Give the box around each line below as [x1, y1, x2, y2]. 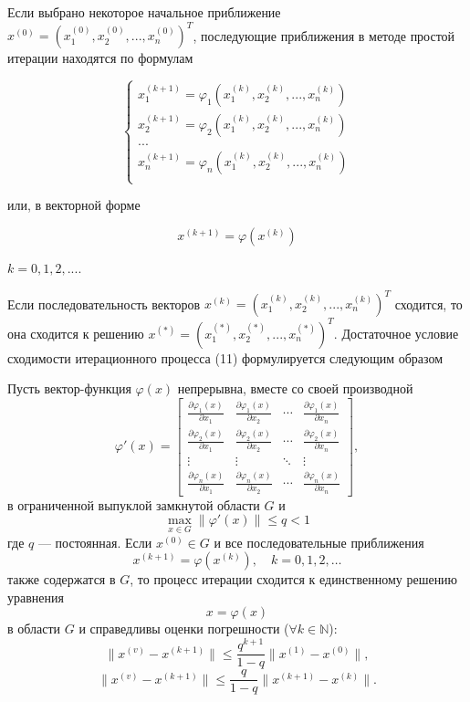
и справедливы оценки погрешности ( [78, 619, 289, 638]
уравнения [7, 587, 64, 606]
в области [7, 619, 61, 638]
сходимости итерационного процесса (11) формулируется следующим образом [7, 348, 444, 367]
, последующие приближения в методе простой [193, 26, 455, 45]
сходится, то [394, 294, 463, 313]
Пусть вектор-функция [7, 379, 131, 398]
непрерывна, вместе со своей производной [177, 379, 413, 398]
